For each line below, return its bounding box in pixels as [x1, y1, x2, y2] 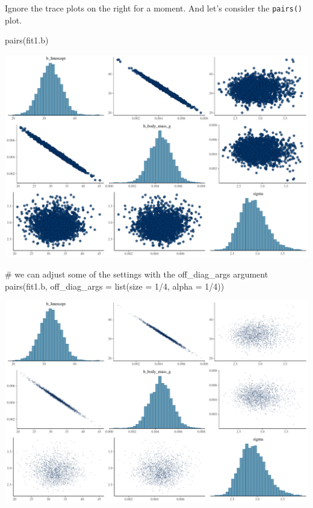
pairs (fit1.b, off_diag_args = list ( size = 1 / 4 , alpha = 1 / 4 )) [5, 279, 225, 292]
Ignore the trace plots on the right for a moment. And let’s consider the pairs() [5, 2, 303, 14]
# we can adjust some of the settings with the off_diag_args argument [5, 268, 268, 281]
